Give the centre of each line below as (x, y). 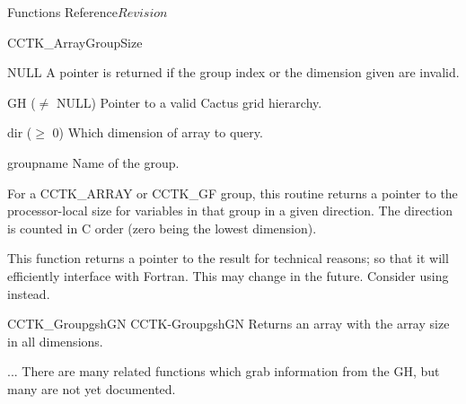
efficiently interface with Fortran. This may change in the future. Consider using (228, 275)
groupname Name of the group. (93, 162)
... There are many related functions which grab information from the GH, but (224, 371)
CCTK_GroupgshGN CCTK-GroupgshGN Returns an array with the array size (229, 324)
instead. (29, 293)
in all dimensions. (55, 341)
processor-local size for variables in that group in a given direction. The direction (230, 211)
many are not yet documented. (92, 388)
